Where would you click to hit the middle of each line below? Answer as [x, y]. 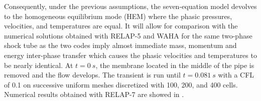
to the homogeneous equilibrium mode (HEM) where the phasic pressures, [118, 16]
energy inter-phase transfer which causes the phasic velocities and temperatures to [130, 55]
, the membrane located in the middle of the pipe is [175, 65]
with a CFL [236, 75]
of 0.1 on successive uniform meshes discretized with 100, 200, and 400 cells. [121, 84]
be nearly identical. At [39, 65]
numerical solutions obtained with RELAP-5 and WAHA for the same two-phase [128, 35]
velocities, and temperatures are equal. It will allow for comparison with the [121, 26]
